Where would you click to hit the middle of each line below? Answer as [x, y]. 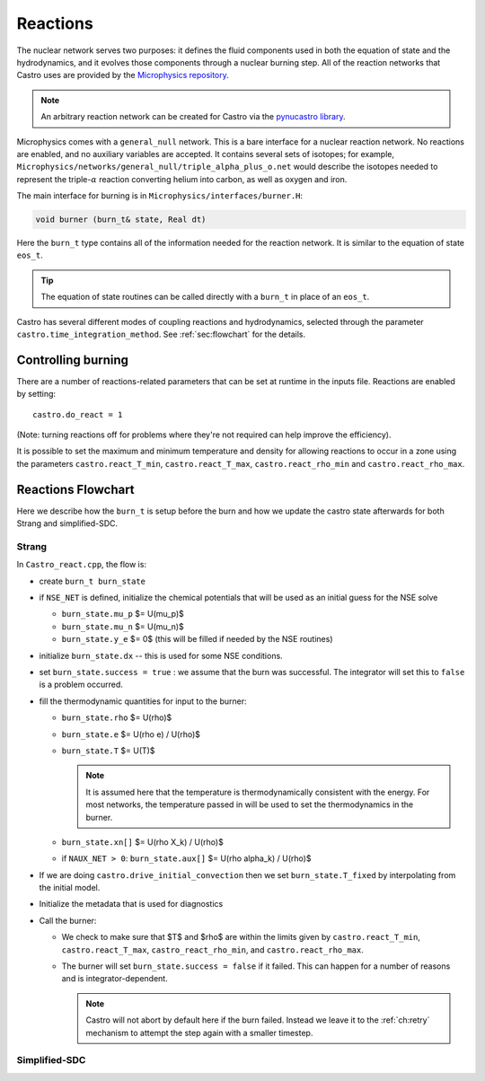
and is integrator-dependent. [115, 979]
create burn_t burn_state [93, 581]
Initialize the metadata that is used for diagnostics [131, 904]
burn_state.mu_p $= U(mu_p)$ [123, 614]
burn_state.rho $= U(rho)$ [117, 717]
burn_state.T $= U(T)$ [108, 751]
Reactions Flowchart [75, 489]
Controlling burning [73, 360]
